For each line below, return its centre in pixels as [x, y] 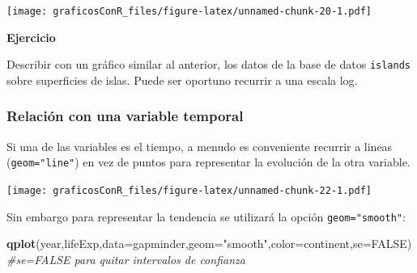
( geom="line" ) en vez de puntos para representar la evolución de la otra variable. [208, 162]
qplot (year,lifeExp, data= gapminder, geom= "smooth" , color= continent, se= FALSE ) [209, 244]
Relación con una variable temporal [125, 116]
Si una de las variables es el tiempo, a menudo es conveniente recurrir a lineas [200, 146]
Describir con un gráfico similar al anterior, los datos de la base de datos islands [208, 64]
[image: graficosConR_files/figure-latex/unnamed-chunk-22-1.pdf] [189, 190]
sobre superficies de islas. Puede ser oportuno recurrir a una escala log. [182, 80]
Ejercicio [31, 37]
